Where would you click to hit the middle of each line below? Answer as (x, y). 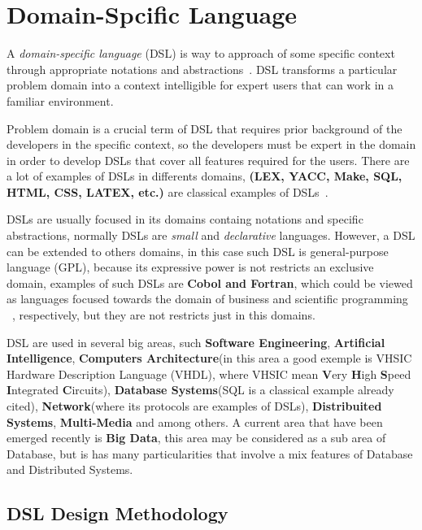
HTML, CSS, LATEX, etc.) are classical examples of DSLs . (167, 191)
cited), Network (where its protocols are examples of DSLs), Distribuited (194, 406)
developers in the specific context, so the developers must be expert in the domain (211, 144)
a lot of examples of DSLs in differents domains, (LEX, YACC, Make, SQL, (204, 176)
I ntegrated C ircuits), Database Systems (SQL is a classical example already (200, 390)
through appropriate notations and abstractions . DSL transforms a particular (202, 69)
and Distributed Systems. (70, 469)
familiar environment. (60, 100)
